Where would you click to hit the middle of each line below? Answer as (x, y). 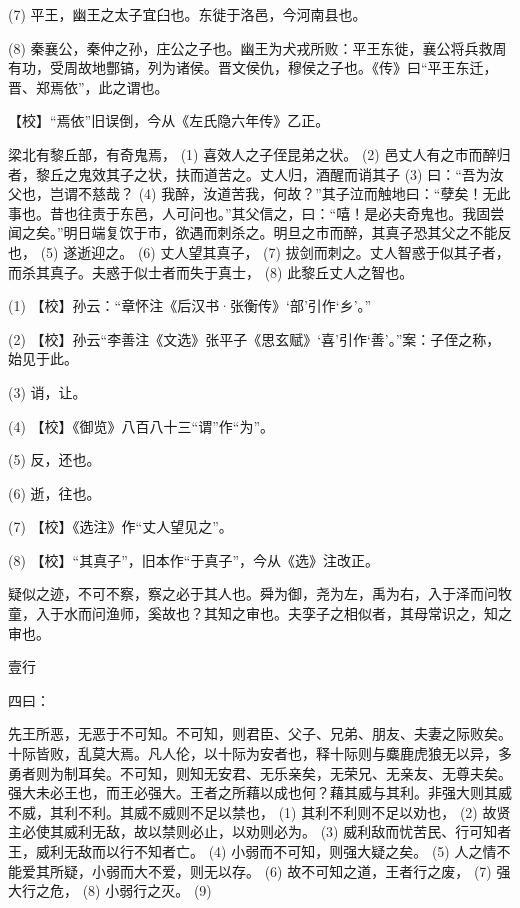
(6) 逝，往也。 (54, 492)
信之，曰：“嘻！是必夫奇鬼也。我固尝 (382, 212)
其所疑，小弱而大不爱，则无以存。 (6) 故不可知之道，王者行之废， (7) (263, 870)
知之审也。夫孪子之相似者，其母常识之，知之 (364, 613)
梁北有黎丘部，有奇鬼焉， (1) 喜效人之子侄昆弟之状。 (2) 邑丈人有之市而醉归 (259, 153)
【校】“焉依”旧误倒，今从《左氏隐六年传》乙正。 (169, 120)
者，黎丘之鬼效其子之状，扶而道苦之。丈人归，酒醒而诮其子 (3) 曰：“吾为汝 (256, 173)
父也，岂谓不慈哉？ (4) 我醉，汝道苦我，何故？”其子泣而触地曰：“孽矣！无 (252, 193)
